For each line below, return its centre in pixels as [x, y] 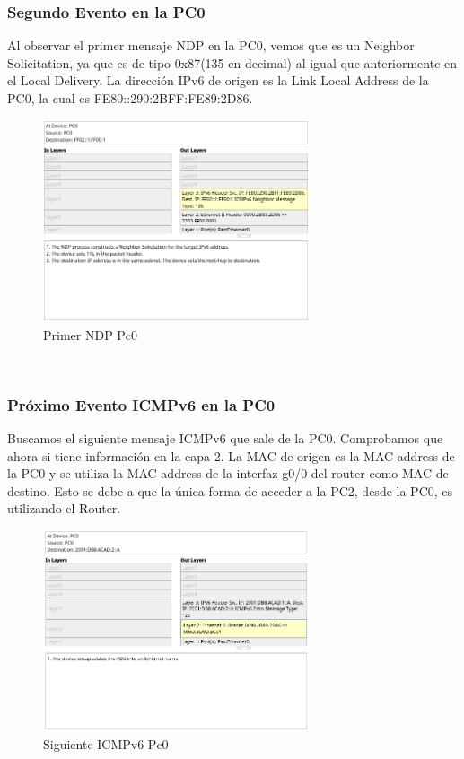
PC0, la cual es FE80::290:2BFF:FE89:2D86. [130, 98]
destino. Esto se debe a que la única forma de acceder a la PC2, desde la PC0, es [230, 490]
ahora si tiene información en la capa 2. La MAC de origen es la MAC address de [231, 455]
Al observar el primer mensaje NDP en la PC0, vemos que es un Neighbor [211, 45]
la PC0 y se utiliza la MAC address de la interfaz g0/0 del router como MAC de [228, 473]
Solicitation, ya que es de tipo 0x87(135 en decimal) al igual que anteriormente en [232, 62]
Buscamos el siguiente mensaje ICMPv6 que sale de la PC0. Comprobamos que [225, 438]
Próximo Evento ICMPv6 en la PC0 [141, 404]
